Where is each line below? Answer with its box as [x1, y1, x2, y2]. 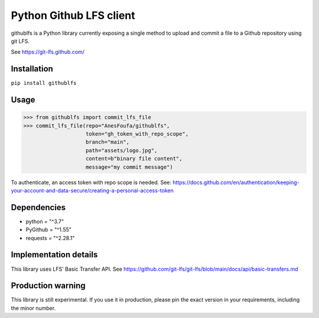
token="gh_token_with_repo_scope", [86, 130, 189, 137]
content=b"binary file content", [86, 155, 183, 162]
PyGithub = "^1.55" [25, 226, 72, 233]
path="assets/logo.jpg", [86, 147, 158, 153]
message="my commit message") [86, 163, 174, 171]
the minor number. [11, 304, 56, 312]
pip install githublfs [11, 80, 77, 87]
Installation [11, 64, 53, 74]
